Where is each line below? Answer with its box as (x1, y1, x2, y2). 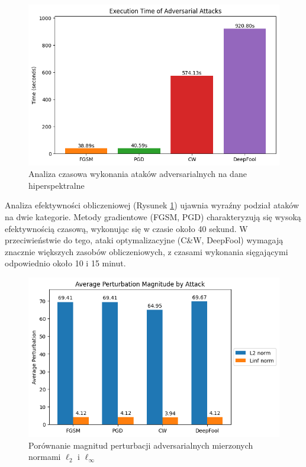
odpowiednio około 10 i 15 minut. (5, 257, 126, 269)
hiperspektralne (28, 179, 85, 191)
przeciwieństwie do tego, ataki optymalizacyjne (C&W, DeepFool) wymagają (5, 234, 284, 246)
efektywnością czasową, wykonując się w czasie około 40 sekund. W (5, 222, 248, 234)
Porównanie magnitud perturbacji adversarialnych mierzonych (28, 439, 253, 451)
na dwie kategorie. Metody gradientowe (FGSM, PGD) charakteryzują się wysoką (5, 211, 301, 223)
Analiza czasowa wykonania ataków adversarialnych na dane (28, 168, 247, 180)
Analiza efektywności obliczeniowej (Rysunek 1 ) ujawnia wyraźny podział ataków (5, 199, 299, 211)
